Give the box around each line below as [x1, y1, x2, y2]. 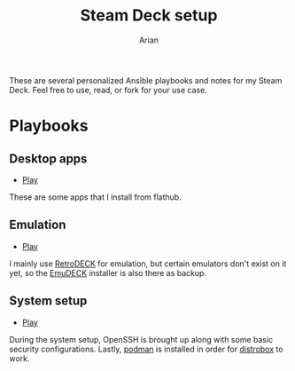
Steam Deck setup [80, 5, 218, 26]
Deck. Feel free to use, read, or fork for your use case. [9, 84, 208, 95]
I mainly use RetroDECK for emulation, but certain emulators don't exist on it [9, 258, 287, 269]
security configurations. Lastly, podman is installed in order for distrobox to [9, 343, 283, 354]
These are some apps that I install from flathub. [9, 192, 182, 202]
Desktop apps [9, 151, 88, 166]
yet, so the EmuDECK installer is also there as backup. [9, 267, 206, 278]
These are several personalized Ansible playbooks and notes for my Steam [9, 75, 283, 85]
